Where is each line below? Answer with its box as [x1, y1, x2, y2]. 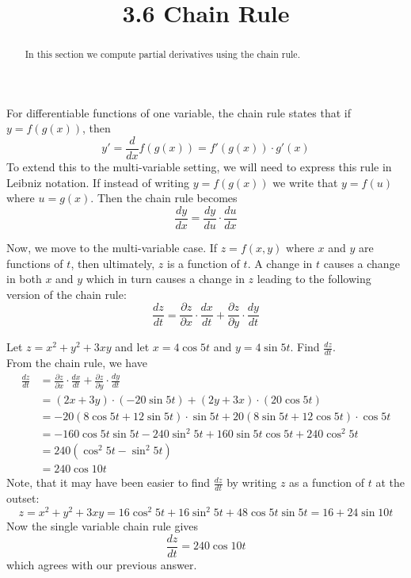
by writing [226, 474, 277, 491]
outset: [6, 490, 40, 507]
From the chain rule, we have [6, 354, 147, 371]
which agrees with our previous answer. [6, 556, 197, 572]
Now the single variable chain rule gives [6, 518, 199, 534]
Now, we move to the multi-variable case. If [6, 239, 218, 255]
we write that [272, 174, 338, 190]
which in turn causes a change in [86, 270, 245, 287]
